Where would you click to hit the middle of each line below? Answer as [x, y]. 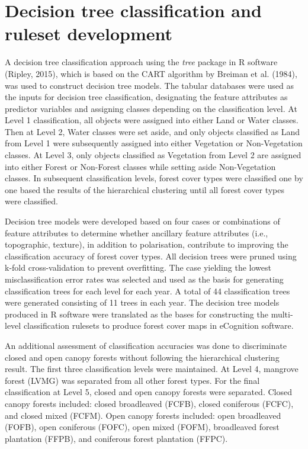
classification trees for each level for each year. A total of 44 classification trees [147, 291]
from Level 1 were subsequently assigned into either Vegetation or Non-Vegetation [154, 143]
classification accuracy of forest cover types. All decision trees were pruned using [151, 256]
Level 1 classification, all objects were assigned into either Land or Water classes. [152, 120]
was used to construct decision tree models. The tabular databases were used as [150, 85]
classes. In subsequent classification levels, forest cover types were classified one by [154, 178]
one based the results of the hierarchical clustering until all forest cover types [145, 189]
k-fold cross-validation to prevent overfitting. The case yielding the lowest [138, 267]
